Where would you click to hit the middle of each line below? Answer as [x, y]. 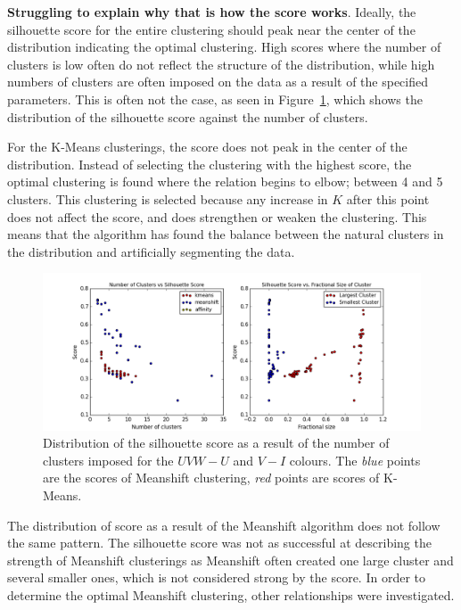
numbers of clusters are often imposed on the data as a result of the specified [218, 82]
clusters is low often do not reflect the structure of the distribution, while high [221, 64]
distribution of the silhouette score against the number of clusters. [188, 116]
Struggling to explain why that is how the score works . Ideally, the [212, 12]
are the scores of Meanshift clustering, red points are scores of [211, 478]
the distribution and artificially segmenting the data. [151, 251]
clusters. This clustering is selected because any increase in [168, 198]
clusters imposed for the [108, 460]
